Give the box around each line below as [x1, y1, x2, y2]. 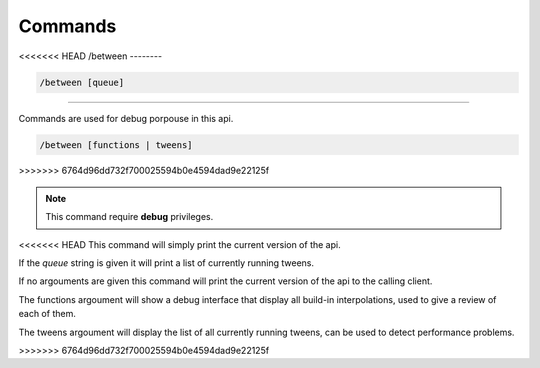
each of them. [18, 308, 77, 320]
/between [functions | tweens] [39, 139, 194, 150]
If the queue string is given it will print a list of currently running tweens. [18, 257, 315, 269]
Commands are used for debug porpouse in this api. [18, 112, 234, 124]
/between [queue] [39, 76, 125, 88]
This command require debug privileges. [45, 211, 214, 223]
